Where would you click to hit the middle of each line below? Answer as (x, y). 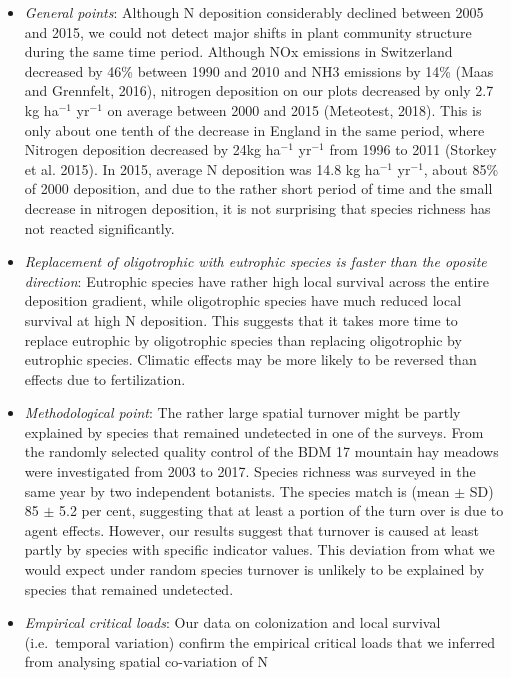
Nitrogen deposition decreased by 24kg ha (152, 149)
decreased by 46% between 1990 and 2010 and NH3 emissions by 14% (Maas (259, 70)
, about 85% (461, 168)
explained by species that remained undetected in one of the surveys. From (254, 431)
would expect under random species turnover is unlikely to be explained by (254, 569)
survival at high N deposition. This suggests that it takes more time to (241, 319)
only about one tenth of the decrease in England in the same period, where (254, 129)
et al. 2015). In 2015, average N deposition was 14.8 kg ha (202, 168)
